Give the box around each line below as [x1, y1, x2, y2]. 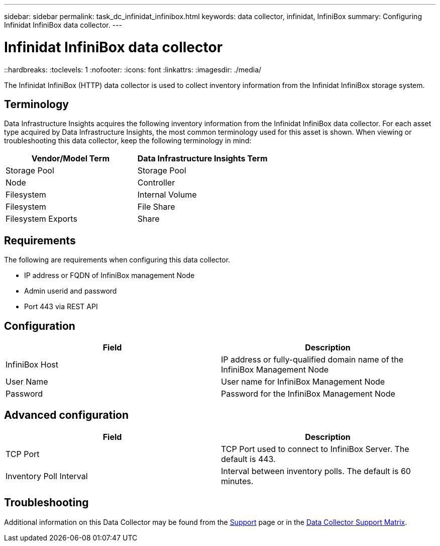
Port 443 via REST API [24, 302, 98, 311]
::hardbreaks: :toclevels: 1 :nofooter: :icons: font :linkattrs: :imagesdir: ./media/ [4, 65, 262, 74]
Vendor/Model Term [31, 153, 109, 164]
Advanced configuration [4, 409, 129, 422]
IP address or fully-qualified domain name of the [221, 354, 404, 365]
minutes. [221, 476, 254, 486]
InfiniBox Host [6, 359, 58, 370]
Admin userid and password [24, 287, 117, 296]
